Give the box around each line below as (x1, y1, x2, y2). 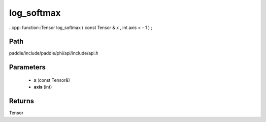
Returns (9, 97, 34, 105)
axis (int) (33, 84, 52, 90)
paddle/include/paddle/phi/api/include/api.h (9, 50, 99, 56)
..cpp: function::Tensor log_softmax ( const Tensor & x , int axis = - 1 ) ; (9, 25, 153, 30)
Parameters (9, 63, 46, 71)
